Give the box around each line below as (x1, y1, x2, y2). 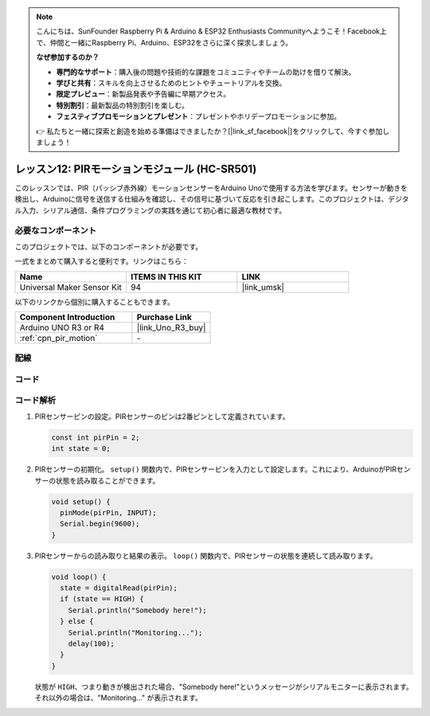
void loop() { (51, 572, 107, 581)
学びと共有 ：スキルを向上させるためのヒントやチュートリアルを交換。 (56, 78, 287, 88)
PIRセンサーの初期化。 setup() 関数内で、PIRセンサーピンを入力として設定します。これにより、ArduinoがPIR (34, 464, 397, 474)
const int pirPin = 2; (51, 432, 140, 442)
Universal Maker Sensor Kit (19, 281, 123, 292)
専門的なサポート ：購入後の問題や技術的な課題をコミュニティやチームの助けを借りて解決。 (56, 67, 356, 76)
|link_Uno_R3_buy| (136, 322, 206, 333)
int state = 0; (51, 444, 111, 453)
